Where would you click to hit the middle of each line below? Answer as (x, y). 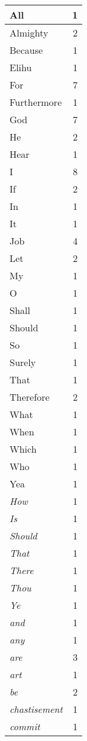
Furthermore (36, 102)
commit (25, 726)
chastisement (36, 709)
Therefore (30, 397)
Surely (23, 362)
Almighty (29, 33)
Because (26, 50)
